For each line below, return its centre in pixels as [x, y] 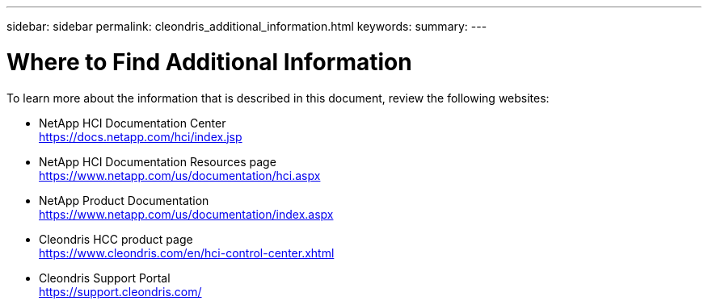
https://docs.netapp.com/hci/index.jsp [141, 136]
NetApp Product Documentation [124, 200]
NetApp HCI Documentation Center [133, 123]
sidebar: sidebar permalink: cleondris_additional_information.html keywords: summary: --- [247, 26]
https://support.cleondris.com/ [120, 291]
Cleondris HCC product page [116, 239]
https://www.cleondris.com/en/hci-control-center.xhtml [187, 253]
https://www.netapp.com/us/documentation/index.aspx [186, 214]
